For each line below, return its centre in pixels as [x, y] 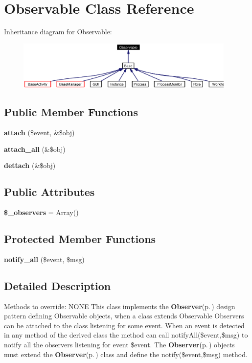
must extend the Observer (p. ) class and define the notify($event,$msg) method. [126, 354]
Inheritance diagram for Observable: [58, 32]
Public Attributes [49, 192]
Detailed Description [57, 285]
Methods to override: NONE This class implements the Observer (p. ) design [120, 306]
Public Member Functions [71, 112]
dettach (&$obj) [30, 165]
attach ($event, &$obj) [39, 133]
